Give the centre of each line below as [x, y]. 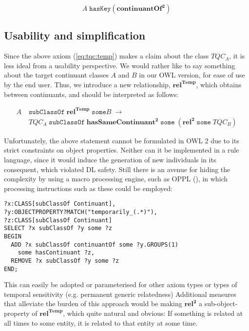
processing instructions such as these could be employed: [88, 188]
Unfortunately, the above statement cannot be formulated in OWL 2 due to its [122, 140]
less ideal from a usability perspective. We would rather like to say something [120, 65]
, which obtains [219, 84]
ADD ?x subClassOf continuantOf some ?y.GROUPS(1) [95, 244]
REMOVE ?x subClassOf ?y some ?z [65, 261]
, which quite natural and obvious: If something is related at [153, 313]
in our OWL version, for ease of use [192, 75]
